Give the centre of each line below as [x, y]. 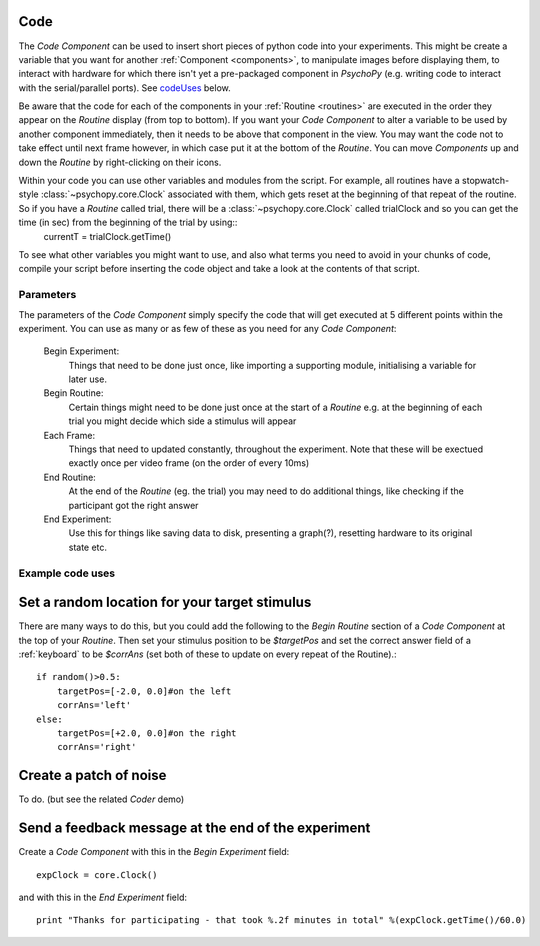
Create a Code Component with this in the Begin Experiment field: [154, 852]
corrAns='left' [94, 705]
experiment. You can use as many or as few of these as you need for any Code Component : [207, 328]
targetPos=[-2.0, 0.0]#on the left [144, 691]
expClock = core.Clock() [97, 874]
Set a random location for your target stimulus [165, 602]
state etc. [88, 547]
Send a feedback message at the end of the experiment [194, 828]
